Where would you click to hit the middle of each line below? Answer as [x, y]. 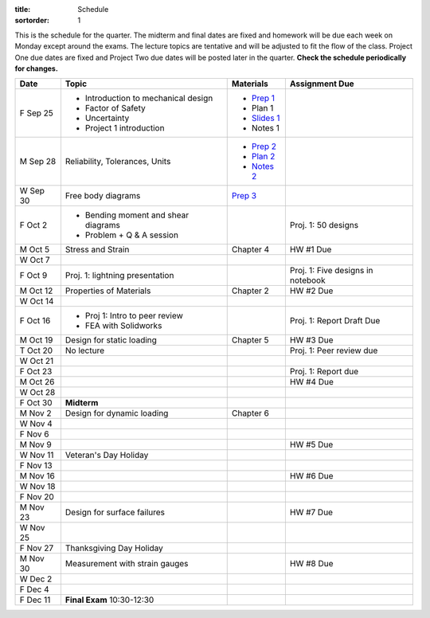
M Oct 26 [37, 382]
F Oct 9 [33, 276]
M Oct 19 [36, 340]
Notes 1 [266, 128]
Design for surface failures [115, 512]
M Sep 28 [38, 162]
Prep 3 [244, 196]
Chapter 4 [250, 249]
